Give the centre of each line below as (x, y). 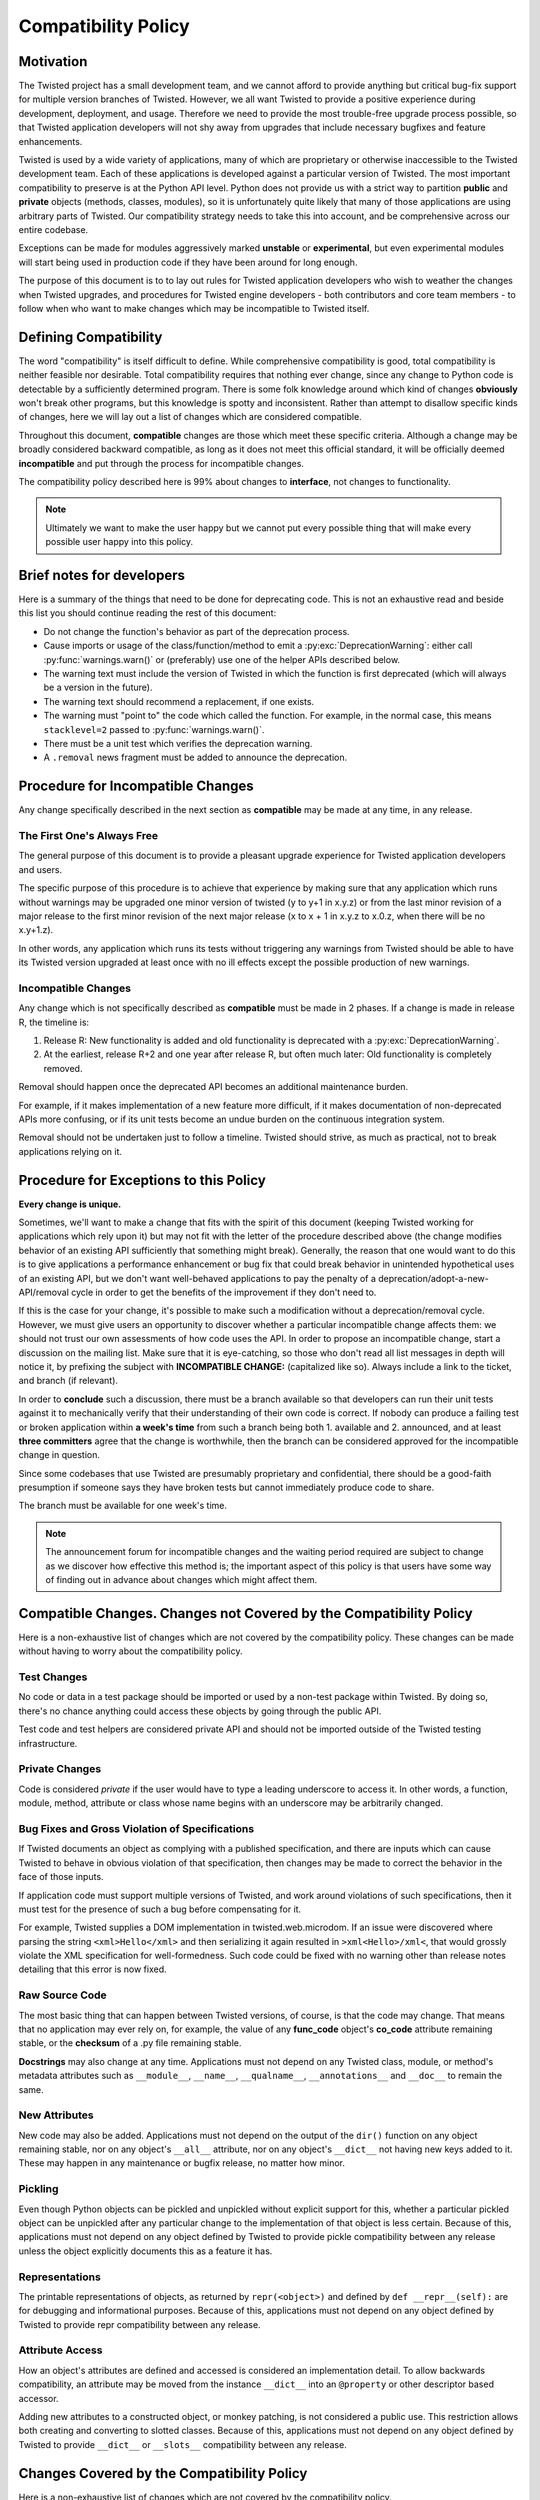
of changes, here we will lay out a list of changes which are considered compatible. (190, 417)
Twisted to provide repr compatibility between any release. (139, 2324)
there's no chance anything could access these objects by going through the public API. (200, 1711)
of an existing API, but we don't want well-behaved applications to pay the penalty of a (197, 1278)
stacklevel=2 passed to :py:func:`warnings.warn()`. (154, 729)
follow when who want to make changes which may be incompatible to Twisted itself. (194, 308)
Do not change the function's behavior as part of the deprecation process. (196, 631)
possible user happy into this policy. (119, 542)
